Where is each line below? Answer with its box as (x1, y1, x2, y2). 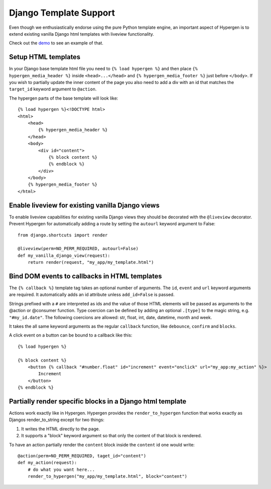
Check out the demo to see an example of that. (9, 40, 103, 46)
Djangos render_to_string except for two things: (9, 417, 105, 423)
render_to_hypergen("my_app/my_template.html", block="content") (27, 474, 188, 479)
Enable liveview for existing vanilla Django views (9, 201, 160, 210)
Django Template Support (9, 7, 115, 18)
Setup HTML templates (9, 53, 80, 61)
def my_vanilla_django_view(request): (18, 253, 111, 258)
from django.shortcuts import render (18, 232, 108, 238)
